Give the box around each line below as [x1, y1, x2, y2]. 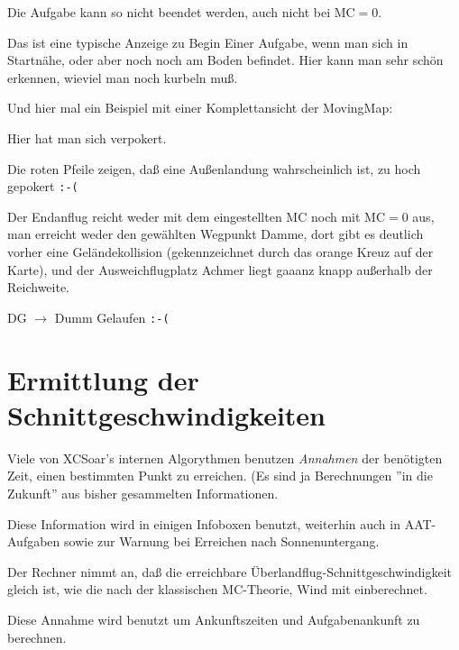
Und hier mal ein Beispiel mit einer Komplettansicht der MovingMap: [7, 98, 393, 117]
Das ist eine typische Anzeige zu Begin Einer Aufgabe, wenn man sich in [7, 32, 409, 51]
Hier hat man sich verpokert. [7, 128, 167, 147]
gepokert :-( [7, 177, 78, 196]
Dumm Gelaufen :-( [54, 307, 170, 326]
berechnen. [7, 627, 67, 646]
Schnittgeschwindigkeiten [7, 396, 326, 433]
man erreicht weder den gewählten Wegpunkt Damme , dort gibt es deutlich [7, 224, 424, 243]
